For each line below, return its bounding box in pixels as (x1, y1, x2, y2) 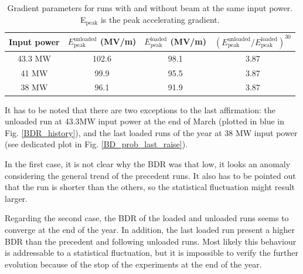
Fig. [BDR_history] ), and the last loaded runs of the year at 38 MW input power (5, 126, 298, 138)
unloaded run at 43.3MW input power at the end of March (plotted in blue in (5, 115, 284, 127)
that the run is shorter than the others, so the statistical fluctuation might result (5, 181, 295, 193)
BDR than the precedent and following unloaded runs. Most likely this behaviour (5, 235, 297, 247)
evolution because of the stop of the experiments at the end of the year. (5, 258, 262, 270)
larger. (5, 192, 28, 204)
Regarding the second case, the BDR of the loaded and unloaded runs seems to (5, 212, 289, 224)
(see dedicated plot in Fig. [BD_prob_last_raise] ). (5, 138, 188, 150)
